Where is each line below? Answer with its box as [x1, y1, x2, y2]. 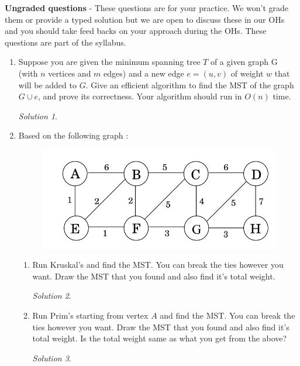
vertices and [48, 67, 91, 79]
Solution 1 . [18, 109, 57, 122]
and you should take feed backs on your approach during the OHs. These [5, 25, 267, 37]
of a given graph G [210, 56, 278, 68]
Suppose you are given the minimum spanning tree [18, 56, 201, 68]
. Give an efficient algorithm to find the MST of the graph [85, 78, 294, 91]
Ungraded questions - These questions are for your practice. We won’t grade [5, 2, 289, 13]
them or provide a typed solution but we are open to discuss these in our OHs [5, 13, 285, 25]
